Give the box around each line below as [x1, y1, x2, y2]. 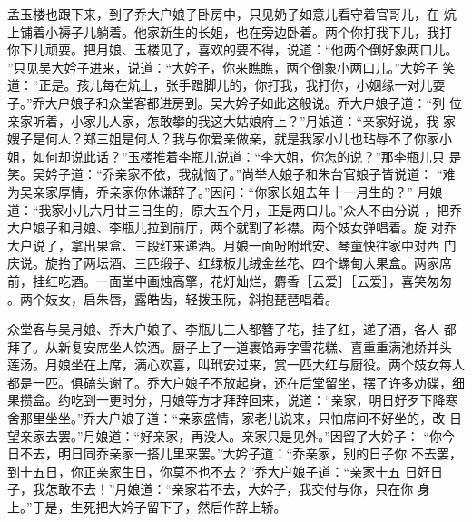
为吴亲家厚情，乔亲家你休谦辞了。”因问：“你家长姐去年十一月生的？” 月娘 [7, 182, 443, 201]
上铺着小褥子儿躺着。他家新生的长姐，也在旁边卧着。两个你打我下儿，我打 [7, 22, 452, 41]
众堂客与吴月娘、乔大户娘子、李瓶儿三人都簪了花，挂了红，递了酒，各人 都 [7, 320, 457, 339]
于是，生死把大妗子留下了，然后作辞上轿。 [32, 497, 287, 517]
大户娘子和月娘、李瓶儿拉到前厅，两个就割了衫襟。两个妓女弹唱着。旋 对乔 [7, 218, 457, 237]
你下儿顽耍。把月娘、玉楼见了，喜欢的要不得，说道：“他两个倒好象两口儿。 [7, 40, 458, 59]
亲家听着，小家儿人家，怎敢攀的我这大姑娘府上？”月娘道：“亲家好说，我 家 [7, 111, 456, 130]
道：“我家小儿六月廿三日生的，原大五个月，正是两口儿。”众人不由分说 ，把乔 [7, 200, 462, 219]
